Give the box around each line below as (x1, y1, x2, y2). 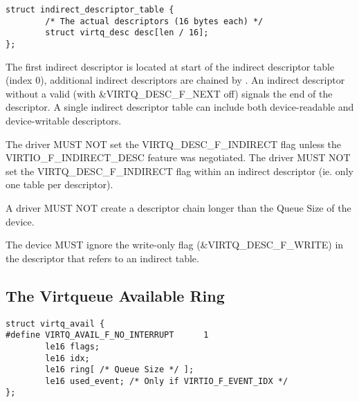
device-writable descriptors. (6, 113, 122, 127)
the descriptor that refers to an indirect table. (6, 250, 199, 265)
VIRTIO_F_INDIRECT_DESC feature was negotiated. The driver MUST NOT (6, 150, 351, 165)
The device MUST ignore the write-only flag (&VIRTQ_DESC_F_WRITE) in (6, 237, 344, 252)
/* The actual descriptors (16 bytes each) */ (45, 16, 264, 26)
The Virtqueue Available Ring (6, 284, 225, 306)
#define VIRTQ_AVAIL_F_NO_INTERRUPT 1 (6, 330, 209, 340)
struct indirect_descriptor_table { (6, 5, 174, 15)
